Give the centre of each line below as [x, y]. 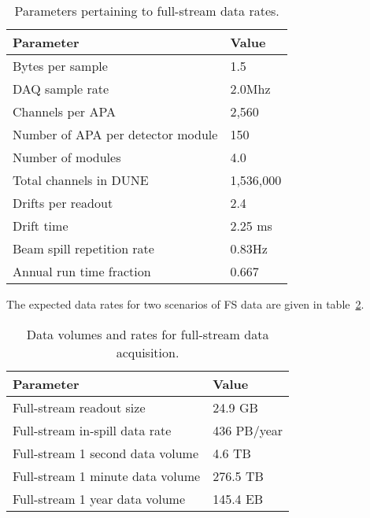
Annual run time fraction [82, 271]
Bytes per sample [60, 66]
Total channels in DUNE [81, 180]
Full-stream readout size [79, 407]
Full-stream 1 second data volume [105, 453]
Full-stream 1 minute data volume [107, 475]
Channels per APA [65, 111]
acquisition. [148, 352]
